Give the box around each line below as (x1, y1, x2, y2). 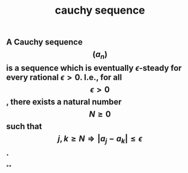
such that (6, 121, 42, 131)
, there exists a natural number (6, 97, 122, 107)
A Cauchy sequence (6, 37, 83, 48)
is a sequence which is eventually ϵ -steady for (6, 63, 182, 73)
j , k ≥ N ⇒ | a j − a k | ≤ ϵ (57, 134, 143, 146)
